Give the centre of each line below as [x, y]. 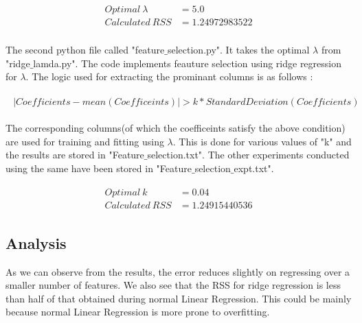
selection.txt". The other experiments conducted [248, 155]
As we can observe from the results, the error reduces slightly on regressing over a [178, 271]
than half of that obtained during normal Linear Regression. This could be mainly [179, 298]
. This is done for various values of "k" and [262, 141]
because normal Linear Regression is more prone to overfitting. [138, 312]
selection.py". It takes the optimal [238, 50]
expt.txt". [254, 168]
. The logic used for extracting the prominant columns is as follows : [169, 76]
